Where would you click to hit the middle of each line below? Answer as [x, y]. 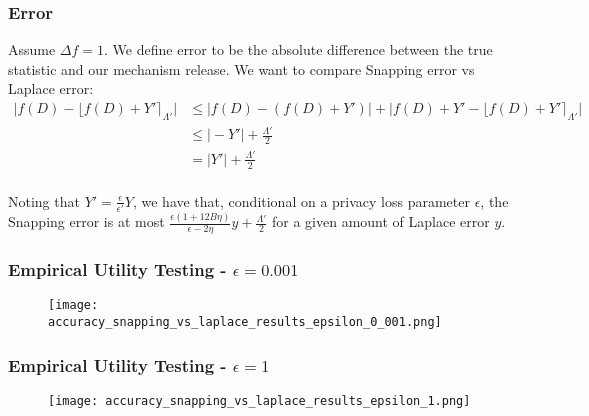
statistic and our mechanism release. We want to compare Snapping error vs [241, 68]
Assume [32, 49]
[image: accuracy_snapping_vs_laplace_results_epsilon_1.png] [259, 400]
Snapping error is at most [86, 221]
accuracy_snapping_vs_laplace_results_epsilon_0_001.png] [245, 321]
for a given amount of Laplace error [380, 221]
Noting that [44, 200]
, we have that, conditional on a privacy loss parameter [301, 200]
